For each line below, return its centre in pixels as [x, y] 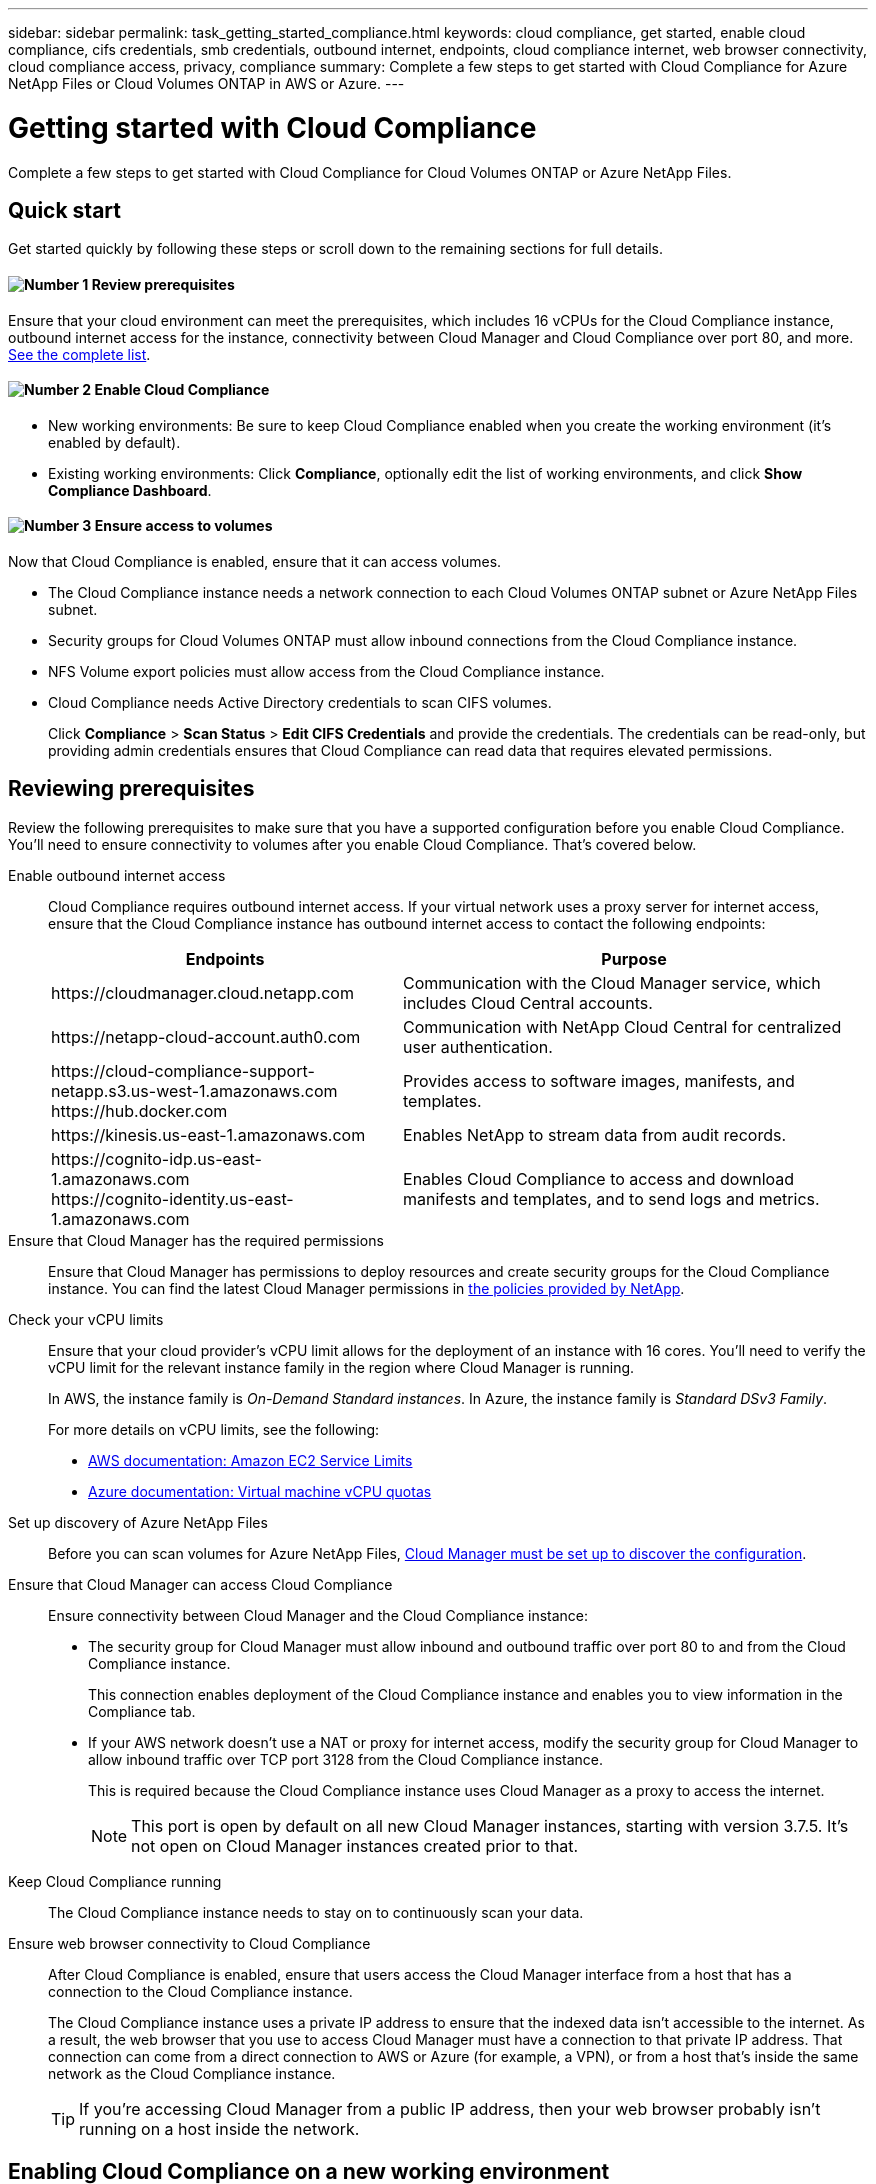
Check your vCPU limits [86, 1319]
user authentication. [478, 1046]
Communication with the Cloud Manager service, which [612, 982]
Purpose [634, 958]
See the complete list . [79, 354]
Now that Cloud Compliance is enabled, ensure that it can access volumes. [255, 561]
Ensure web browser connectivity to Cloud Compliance [189, 1943]
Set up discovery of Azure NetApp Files [138, 1522]
